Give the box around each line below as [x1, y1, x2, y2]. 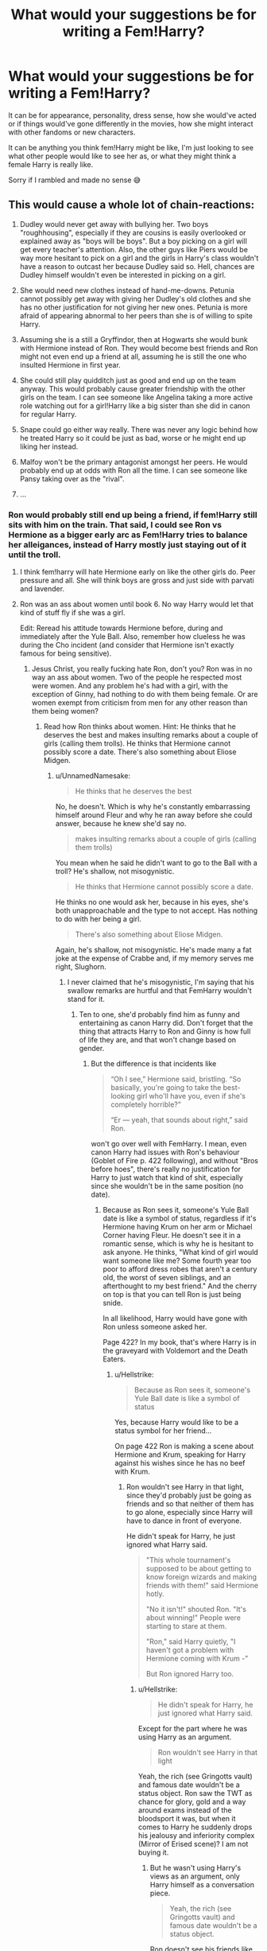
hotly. [145, 1589, 164, 1599]
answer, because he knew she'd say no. [55, 819, 187, 828]
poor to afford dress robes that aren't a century [103, 1264, 257, 1274]
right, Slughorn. [55, 962, 107, 972]
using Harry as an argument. [137, 1732, 232, 1742]
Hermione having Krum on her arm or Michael [103, 1222, 253, 1232]
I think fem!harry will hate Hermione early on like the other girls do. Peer [19, 567, 256, 577]
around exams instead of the [137, 1805, 232, 1815]
